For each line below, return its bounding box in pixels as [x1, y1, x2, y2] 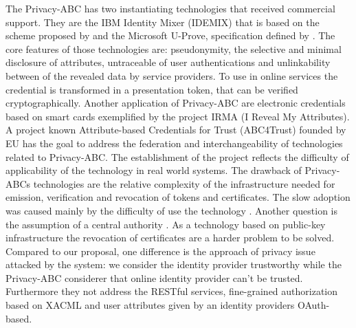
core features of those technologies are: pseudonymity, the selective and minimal [5, 41, 342, 56]
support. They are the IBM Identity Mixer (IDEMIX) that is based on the [5, 14, 320, 29]
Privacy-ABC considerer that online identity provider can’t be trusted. [5, 270, 303, 285]
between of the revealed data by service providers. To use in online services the [5, 68, 338, 83]
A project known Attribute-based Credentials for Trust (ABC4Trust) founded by [5, 122, 346, 137]
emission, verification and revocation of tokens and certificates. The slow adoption [5, 190, 351, 204]
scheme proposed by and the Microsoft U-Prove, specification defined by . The [5, 28, 335, 43]
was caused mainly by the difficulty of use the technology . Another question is [5, 203, 338, 217]
